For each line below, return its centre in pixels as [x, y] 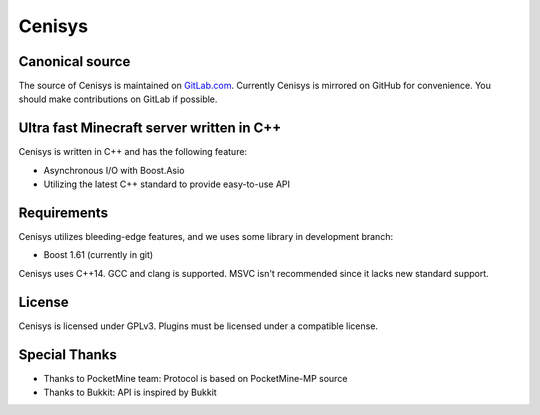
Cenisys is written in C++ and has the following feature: [133, 152]
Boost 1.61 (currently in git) [98, 255]
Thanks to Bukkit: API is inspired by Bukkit [130, 392]
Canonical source [74, 61]
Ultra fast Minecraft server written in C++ [150, 128]
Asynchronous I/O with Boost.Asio [114, 170]
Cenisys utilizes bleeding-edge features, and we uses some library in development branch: [206, 237]
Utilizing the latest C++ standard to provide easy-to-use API [166, 184]
